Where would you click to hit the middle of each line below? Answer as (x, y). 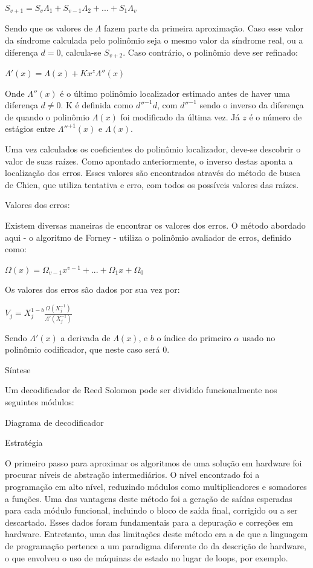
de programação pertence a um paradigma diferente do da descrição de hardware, (156, 545)
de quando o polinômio (47, 116)
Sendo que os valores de (49, 28)
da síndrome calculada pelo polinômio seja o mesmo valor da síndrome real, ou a (154, 40)
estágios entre (30, 129)
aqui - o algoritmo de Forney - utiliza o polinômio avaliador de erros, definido (148, 237)
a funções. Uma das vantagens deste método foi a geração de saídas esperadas (149, 498)
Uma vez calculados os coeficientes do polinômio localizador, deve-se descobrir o (153, 149)
